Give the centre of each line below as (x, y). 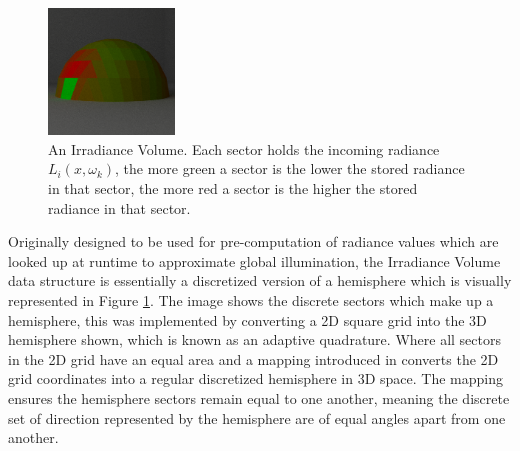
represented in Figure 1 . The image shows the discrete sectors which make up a (251, 299)
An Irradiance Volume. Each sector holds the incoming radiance (244, 148)
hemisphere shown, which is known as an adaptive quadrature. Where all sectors (254, 339)
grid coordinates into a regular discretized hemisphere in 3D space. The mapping (256, 378)
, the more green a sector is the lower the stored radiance (290, 168)
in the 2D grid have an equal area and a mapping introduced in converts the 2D (253, 358)
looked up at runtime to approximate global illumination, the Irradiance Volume (254, 260)
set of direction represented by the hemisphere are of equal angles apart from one (257, 417)
